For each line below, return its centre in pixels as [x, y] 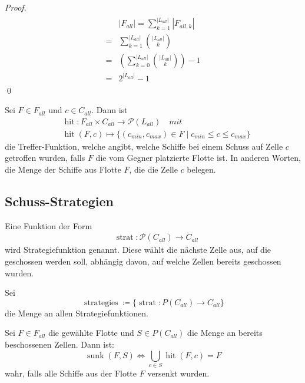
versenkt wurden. [178, 373]
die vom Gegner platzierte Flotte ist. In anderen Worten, [198, 158]
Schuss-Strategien [59, 201]
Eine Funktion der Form [49, 225]
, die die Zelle [153, 169]
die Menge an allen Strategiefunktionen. [77, 313]
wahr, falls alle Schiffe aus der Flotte [71, 373]
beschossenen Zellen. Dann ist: [59, 344]
